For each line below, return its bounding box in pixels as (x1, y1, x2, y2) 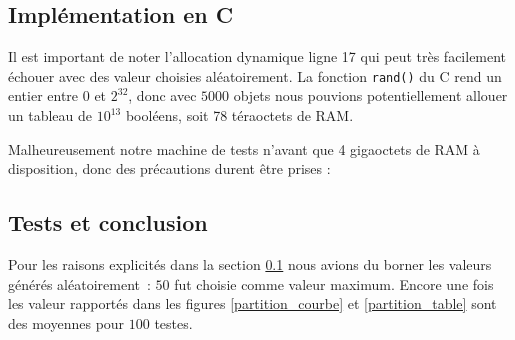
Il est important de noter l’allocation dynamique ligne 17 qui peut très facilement (8, 46, 507, 67)
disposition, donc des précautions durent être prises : (8, 158, 331, 179)
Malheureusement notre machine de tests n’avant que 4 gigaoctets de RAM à (8, 138, 480, 159)
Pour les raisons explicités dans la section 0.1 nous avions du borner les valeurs (8, 254, 492, 275)
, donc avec (128, 85, 197, 106)
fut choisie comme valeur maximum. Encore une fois (174, 273, 494, 294)
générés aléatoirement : (8, 273, 151, 294)
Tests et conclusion (8, 207, 208, 238)
